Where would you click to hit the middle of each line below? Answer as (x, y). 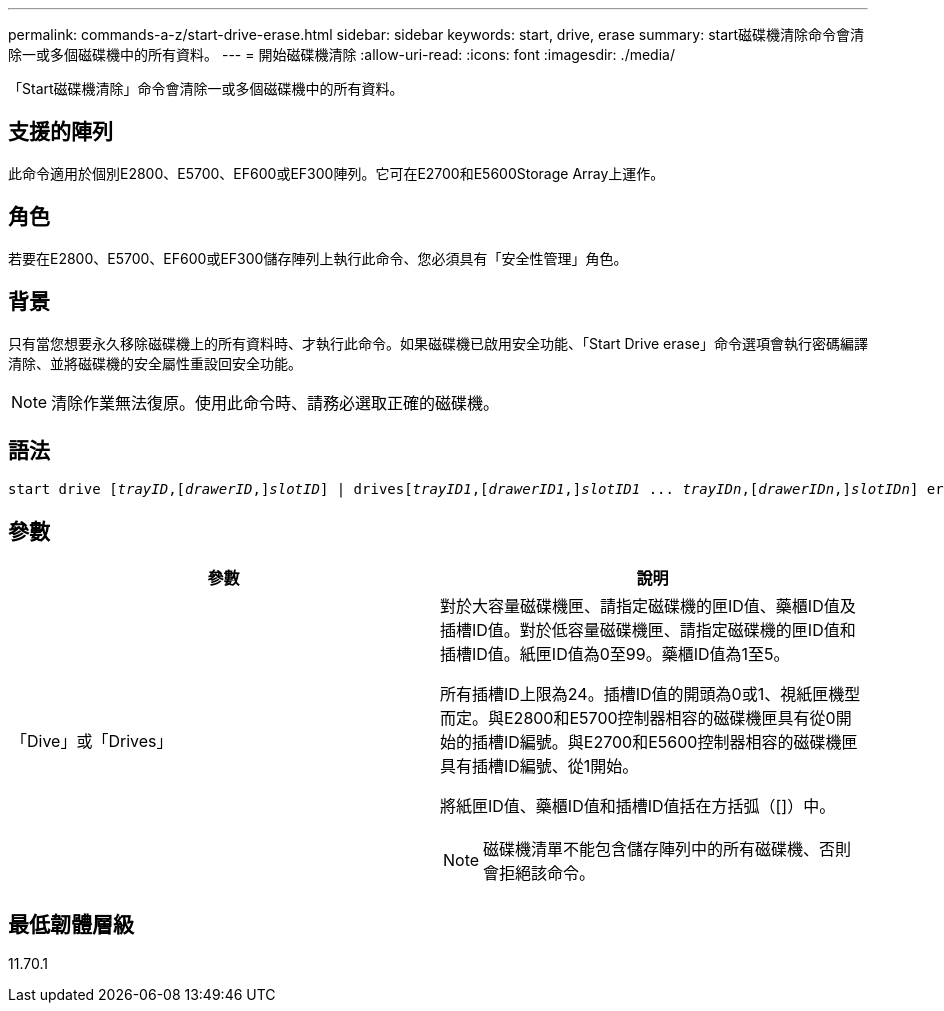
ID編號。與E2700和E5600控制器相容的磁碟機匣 (681, 742)
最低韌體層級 (71, 924)
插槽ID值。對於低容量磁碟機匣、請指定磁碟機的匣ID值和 (648, 630)
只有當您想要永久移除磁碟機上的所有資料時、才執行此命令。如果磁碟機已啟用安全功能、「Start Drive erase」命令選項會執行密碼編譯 (438, 343)
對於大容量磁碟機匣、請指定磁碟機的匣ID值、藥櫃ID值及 (648, 606)
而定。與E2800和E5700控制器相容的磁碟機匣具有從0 (638, 718)
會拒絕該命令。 (539, 873)
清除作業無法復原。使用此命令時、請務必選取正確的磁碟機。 (275, 402)
